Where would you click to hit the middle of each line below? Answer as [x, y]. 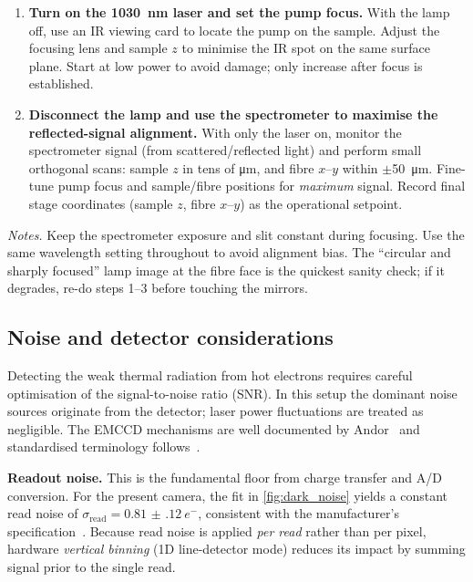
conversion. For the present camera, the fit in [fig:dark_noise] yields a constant [228, 495]
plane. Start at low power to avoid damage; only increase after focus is [226, 65]
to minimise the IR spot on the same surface [306, 48]
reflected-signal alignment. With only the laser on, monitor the [215, 132]
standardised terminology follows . [104, 447]
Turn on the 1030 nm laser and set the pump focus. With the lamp [239, 12]
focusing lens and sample [98, 48]
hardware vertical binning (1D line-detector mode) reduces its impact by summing [236, 549]
